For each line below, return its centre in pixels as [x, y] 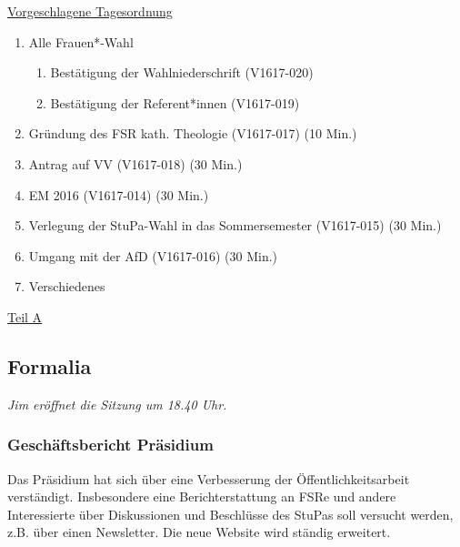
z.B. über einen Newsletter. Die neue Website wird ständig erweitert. [199, 532]
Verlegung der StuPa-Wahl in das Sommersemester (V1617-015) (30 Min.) [235, 225]
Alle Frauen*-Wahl [81, 41]
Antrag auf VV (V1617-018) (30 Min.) [135, 163]
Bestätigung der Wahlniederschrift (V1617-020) [182, 72]
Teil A [25, 316]
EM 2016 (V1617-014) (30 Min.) [119, 194]
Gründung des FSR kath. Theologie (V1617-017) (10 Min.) [193, 133]
